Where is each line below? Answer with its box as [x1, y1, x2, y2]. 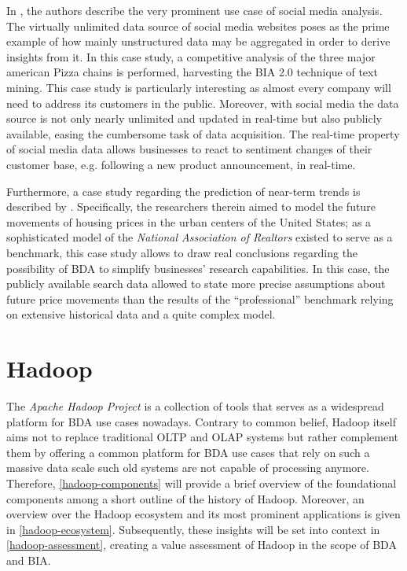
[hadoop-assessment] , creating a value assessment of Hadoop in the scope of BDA [6, 536, 397, 553]
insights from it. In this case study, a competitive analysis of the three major [6, 48, 376, 64]
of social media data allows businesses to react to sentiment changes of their [6, 141, 372, 157]
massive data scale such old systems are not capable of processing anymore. [6, 459, 369, 476]
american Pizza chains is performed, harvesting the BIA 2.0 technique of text [6, 64, 378, 80]
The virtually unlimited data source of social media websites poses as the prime [6, 17, 390, 34]
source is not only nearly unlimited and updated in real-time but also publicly [6, 110, 382, 127]
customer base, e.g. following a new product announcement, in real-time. [6, 156, 356, 172]
